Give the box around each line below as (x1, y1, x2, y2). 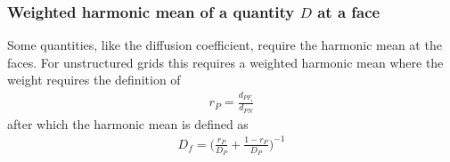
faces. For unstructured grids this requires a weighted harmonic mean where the (7, 53, 444, 71)
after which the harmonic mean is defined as (7, 114, 249, 133)
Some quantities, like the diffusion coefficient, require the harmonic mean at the (7, 36, 442, 54)
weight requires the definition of (7, 70, 181, 89)
